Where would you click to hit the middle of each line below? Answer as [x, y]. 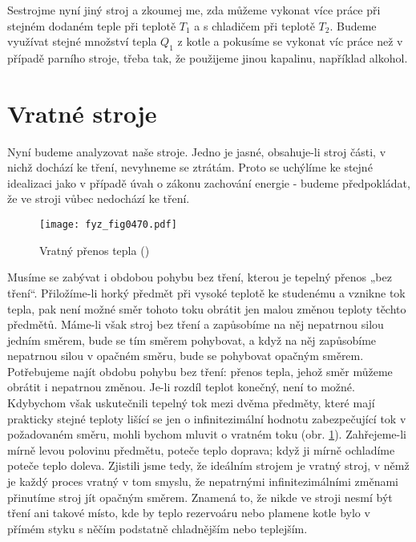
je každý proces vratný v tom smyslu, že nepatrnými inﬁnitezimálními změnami [203, 481]
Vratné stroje [82, 113]
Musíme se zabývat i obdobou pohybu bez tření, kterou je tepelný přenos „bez [200, 277]
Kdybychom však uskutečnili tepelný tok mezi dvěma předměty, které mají [191, 403]
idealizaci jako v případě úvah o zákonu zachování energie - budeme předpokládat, [209, 182]
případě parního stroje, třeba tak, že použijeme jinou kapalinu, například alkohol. [208, 57]
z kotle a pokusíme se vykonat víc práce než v [290, 41]
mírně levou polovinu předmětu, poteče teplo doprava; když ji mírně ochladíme [201, 449]
